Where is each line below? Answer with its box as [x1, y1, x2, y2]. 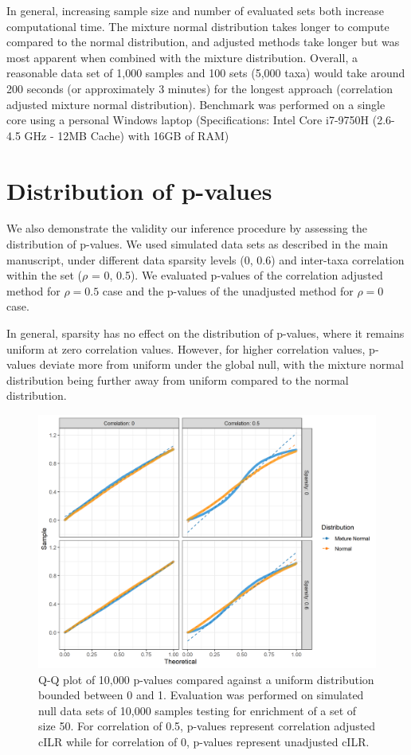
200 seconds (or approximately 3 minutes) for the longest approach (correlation [6, 80, 393, 96]
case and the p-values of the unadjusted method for [102, 282, 354, 299]
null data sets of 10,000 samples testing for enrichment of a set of [38, 702, 357, 718]
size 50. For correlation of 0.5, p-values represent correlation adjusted [38, 718, 376, 734]
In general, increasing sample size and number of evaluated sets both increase [6, 2, 384, 18]
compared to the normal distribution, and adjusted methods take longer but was [6, 33, 400, 50]
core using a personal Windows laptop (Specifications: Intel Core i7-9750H [6, 111, 370, 128]
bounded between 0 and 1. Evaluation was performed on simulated [38, 687, 364, 703]
